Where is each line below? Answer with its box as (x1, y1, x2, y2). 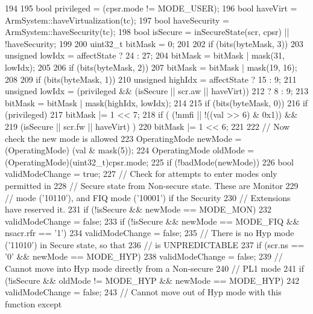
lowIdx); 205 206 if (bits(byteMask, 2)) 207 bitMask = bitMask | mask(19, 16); (5, 60, 297, 73)
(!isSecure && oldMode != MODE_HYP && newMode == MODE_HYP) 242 (5, 274, 300, 286)
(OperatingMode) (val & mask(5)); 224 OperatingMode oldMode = (5, 144, 255, 156)
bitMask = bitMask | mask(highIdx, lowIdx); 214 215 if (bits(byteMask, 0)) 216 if (5, 96, 308, 109)
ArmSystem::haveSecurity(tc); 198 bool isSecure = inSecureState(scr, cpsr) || (5, 25, 289, 38)
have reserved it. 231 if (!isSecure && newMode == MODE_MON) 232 (5, 203, 272, 216)
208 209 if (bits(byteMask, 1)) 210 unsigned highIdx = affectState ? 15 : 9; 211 (5, 72, 297, 85)
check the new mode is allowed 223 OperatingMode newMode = (5, 132, 242, 144)
